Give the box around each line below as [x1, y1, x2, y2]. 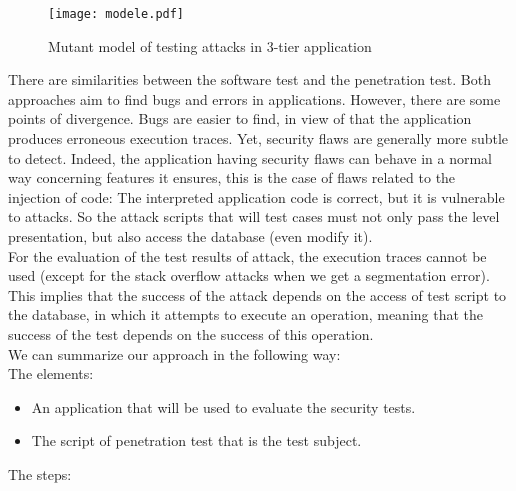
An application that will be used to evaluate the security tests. [31, 396, 416, 417]
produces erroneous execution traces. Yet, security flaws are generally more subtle [8, 128, 509, 149]
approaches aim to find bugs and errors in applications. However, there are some [8, 88, 501, 109]
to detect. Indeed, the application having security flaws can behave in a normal [8, 147, 493, 168]
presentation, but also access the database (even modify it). [8, 226, 373, 246]
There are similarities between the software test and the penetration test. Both [8, 69, 491, 90]
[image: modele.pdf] [48, 7, 185, 21]
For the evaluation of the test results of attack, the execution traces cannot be [8, 245, 487, 266]
